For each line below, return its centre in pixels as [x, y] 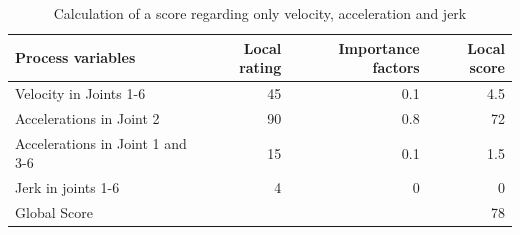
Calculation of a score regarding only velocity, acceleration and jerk [260, 13]
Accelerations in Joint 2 [87, 117]
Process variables [75, 57]
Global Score [54, 212]
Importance [379, 47]
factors [396, 67]
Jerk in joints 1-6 [67, 187]
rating [260, 67]
